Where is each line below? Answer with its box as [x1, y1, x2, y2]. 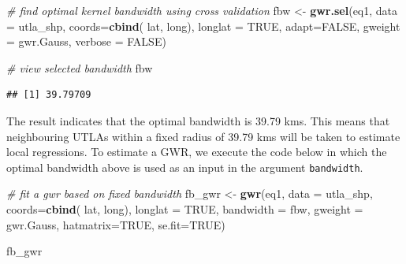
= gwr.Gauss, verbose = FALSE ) [6, 33, 166, 50]
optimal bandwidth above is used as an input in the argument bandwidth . [6, 158, 363, 175]
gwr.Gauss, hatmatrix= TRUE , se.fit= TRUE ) [6, 216, 225, 232]
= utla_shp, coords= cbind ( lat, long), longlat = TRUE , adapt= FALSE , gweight [6, 17, 400, 34]
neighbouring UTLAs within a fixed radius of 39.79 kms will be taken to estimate [6, 128, 400, 144]
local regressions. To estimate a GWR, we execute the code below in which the [6, 143, 387, 160]
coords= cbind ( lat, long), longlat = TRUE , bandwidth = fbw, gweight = [6, 201, 363, 217]
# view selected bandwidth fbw [6, 59, 153, 76]
